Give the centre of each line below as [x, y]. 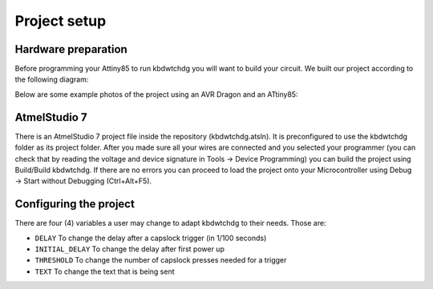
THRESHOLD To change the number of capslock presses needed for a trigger [161, 260]
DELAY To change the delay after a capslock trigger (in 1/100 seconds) [151, 238]
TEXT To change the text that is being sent [105, 271]
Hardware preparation [71, 49]
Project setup [61, 21]
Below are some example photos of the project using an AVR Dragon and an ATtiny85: [156, 94]
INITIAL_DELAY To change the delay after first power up [129, 249]
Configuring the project [75, 204]
